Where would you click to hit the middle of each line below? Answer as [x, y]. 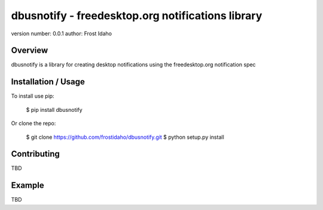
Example [28, 185]
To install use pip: [33, 96]
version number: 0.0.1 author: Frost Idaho [61, 34]
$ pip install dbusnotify [54, 109]
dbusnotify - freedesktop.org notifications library [137, 16]
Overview [30, 51]
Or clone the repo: [33, 123]
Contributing [35, 154]
